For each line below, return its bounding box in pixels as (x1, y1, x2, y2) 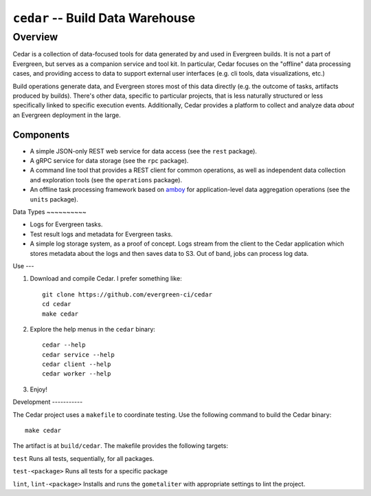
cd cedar (42, 300, 71, 308)
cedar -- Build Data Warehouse (12, 10, 196, 25)
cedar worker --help (42, 370, 111, 378)
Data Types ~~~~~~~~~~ (12, 207, 87, 216)
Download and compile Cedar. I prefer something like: (30, 274, 182, 283)
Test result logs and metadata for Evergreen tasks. (30, 230, 173, 238)
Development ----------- (12, 398, 83, 406)
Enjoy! (30, 385, 48, 393)
